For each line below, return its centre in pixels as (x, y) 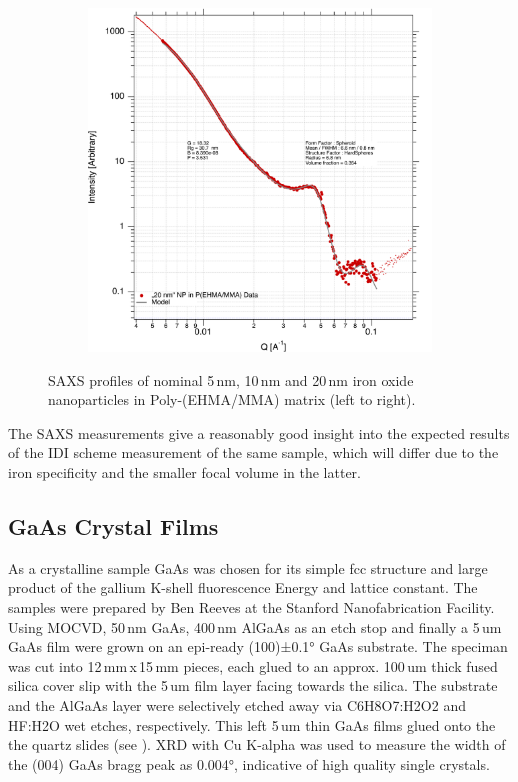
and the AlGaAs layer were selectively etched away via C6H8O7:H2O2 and (237, 704)
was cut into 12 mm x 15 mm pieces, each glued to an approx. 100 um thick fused (253, 665)
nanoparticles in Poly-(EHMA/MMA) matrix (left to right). (232, 399)
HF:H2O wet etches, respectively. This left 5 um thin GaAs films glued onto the (252, 724)
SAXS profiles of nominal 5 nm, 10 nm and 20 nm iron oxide (231, 379)
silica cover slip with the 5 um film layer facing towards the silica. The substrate (253, 685)
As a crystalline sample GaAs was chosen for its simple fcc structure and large (248, 567)
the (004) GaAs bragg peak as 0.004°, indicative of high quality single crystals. (249, 763)
